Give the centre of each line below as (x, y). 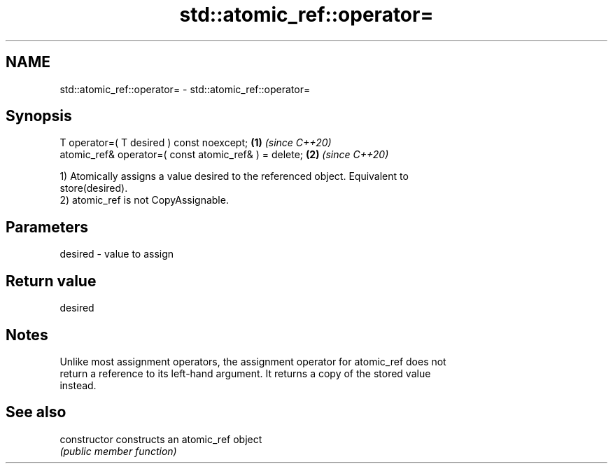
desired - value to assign (117, 254)
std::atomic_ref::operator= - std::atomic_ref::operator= (185, 89)
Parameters (47, 227)
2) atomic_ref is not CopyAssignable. (144, 200)
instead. (78, 385)
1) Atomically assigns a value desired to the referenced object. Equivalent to (234, 176)
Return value (51, 281)
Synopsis (39, 116)
